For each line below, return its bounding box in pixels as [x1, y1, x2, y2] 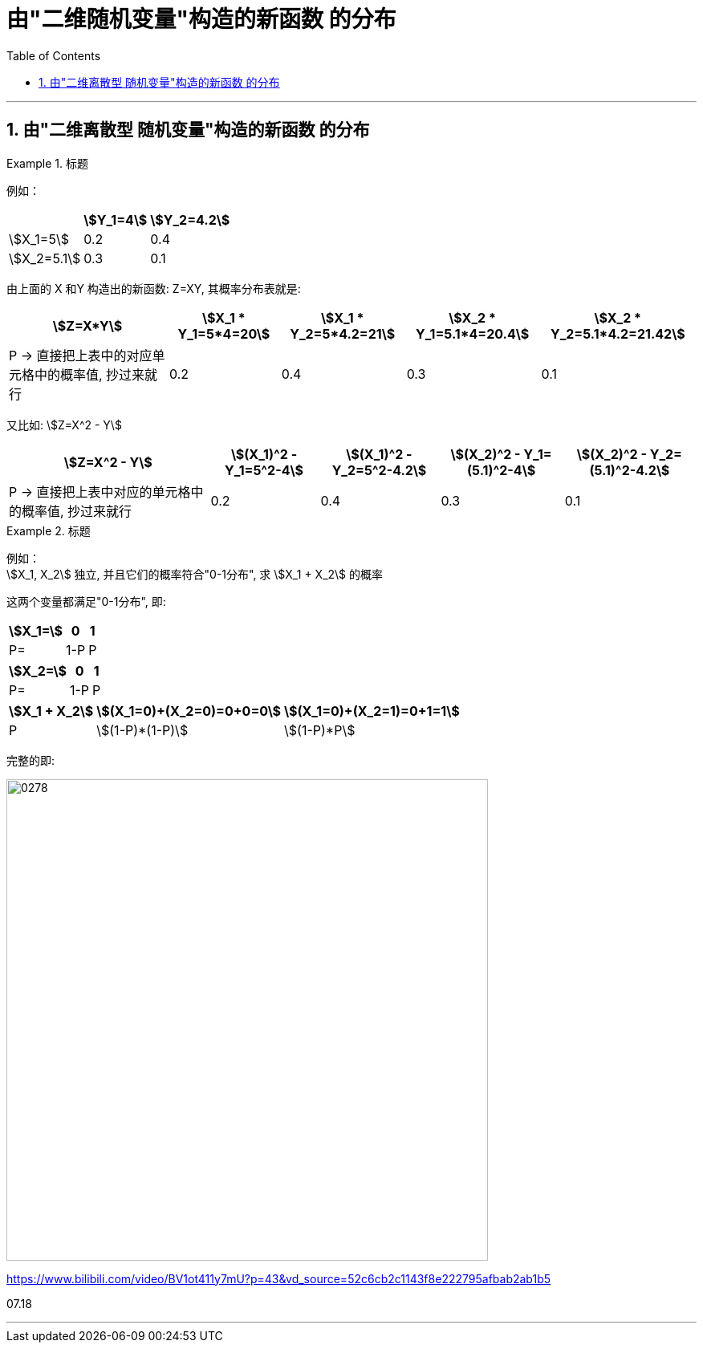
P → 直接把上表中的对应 [9, 347, 152, 364]
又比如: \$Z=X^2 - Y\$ [6, 417, 122, 432]
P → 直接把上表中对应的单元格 [9, 483, 191, 500]
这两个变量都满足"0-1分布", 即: [6, 594, 166, 608]
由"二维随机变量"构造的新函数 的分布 [6, 6, 396, 33]
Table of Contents [6, 48, 101, 63]
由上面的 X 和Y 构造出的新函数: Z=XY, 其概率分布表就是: [6, 281, 301, 295]
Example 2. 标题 [6, 523, 91, 538]
